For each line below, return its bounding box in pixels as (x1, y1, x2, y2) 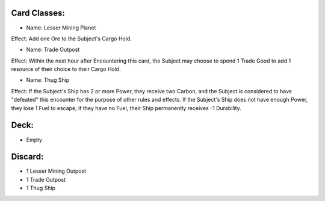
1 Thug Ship (26, 184, 55, 192)
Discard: (11, 152, 44, 162)
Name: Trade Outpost (26, 46, 80, 54)
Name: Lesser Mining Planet (26, 24, 96, 31)
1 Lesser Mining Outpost (26, 167, 87, 175)
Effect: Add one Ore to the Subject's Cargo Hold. (11, 35, 132, 42)
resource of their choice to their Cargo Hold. (11, 66, 121, 73)
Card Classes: (11, 8, 66, 18)
